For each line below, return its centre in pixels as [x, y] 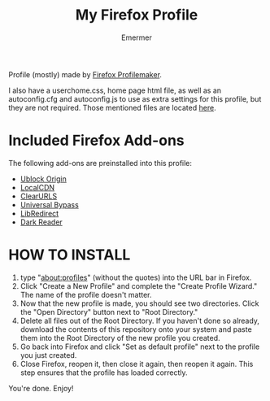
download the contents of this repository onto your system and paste [136, 329]
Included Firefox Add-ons [96, 141]
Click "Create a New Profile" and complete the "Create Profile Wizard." [139, 285]
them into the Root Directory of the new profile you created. [120, 338]
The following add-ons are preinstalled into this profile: [100, 163]
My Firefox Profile [137, 15]
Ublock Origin [43, 179]
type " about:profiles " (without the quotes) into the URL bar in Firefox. [136, 277]
